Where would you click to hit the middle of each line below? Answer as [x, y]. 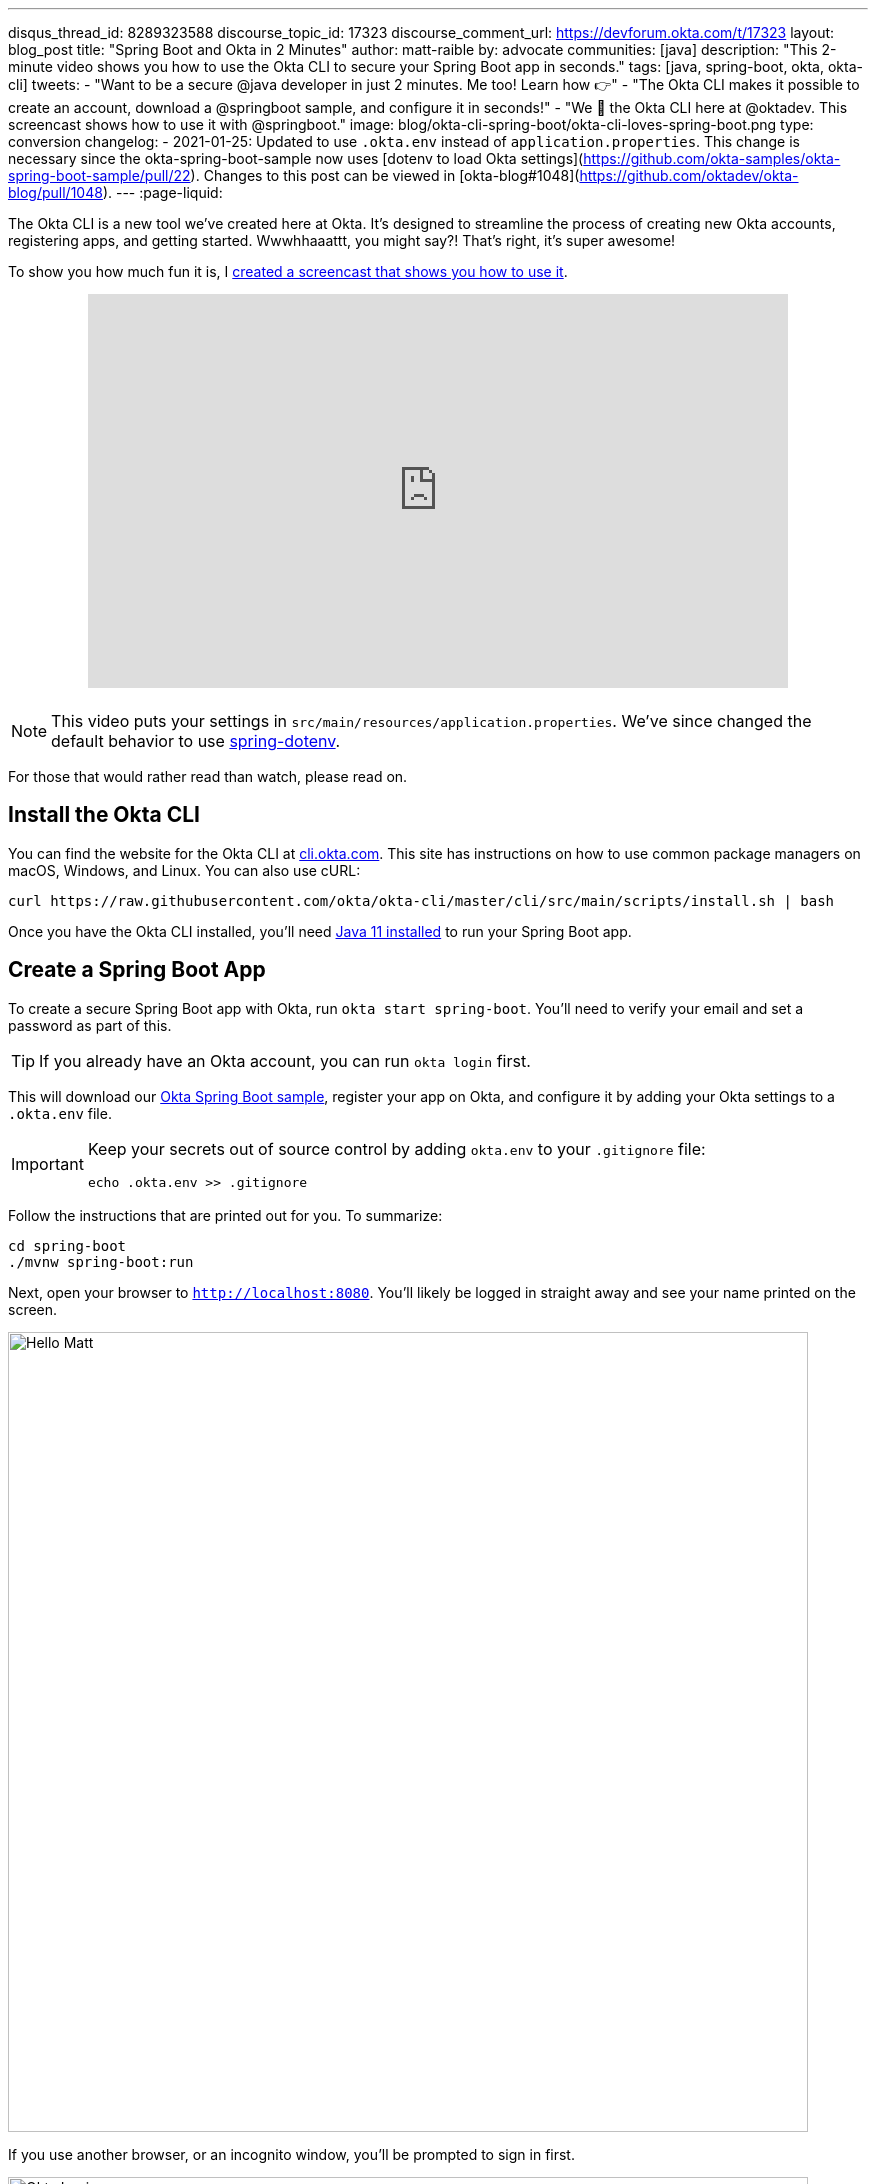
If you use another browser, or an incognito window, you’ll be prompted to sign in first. [291, 2154]
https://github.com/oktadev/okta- [689, 175]
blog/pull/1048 [55, 192]
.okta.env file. [60, 1113]
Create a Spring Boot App [137, 970]
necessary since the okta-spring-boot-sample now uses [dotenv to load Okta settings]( [296, 158]
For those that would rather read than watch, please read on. [208, 776]
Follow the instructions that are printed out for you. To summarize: [225, 1215]
